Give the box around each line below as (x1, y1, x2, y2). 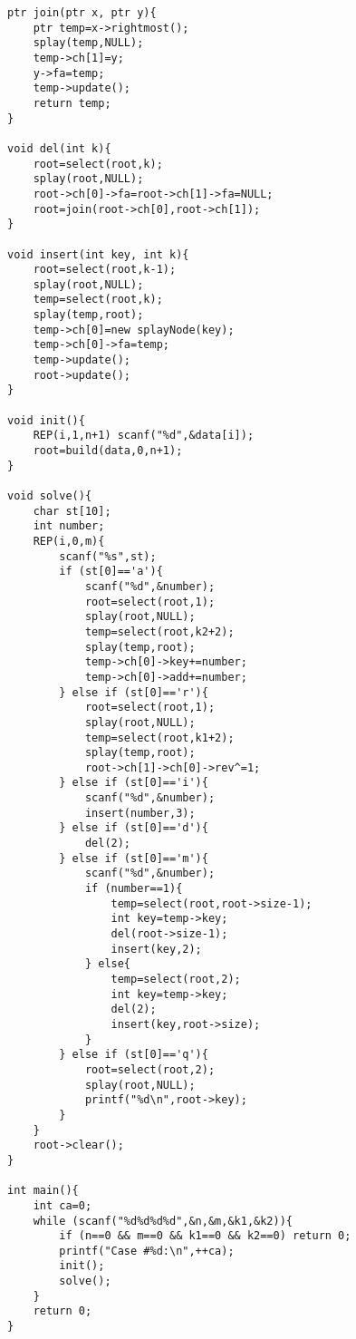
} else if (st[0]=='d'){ (59, 821, 208, 835)
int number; (33, 519, 105, 533)
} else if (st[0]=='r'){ (59, 685, 208, 699)
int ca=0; (33, 1198, 92, 1212)
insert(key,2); (111, 942, 202, 956)
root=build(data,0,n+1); (33, 444, 183, 458)
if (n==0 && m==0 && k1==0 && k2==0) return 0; (59, 1229, 351, 1243)
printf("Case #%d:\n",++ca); (59, 1244, 235, 1257)
